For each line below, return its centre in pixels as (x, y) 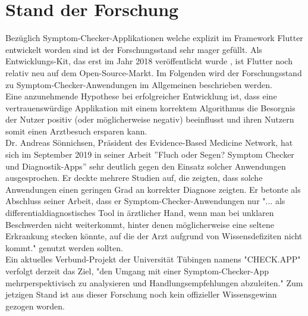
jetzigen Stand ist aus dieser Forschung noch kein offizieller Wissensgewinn (141, 294)
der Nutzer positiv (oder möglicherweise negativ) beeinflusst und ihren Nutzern (150, 119)
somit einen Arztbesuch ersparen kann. (76, 131)
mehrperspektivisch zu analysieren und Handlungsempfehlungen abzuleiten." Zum (154, 282)
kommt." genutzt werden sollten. (64, 247)
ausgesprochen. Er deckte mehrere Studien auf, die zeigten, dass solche (134, 178)
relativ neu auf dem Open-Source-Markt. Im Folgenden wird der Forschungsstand (154, 72)
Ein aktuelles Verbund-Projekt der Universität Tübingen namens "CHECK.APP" (153, 259)
